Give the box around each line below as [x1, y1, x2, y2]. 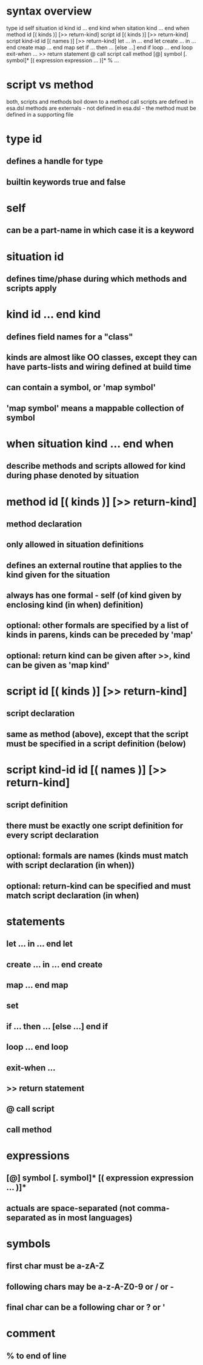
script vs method [6, 78, 94, 92]
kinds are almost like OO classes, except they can [6, 352, 198, 363]
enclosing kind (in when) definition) [6, 600, 144, 610]
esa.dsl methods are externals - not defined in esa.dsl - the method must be [6, 104, 196, 112]
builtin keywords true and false [6, 177, 126, 187]
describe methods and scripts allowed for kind [6, 461, 186, 471]
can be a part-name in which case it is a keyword [6, 225, 195, 236]
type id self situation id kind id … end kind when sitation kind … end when [6, 24, 190, 32]
